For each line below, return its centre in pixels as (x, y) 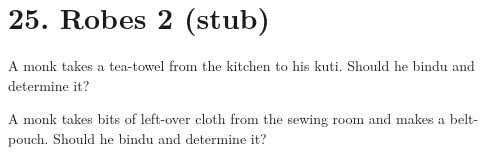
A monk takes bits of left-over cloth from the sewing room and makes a (227, 118)
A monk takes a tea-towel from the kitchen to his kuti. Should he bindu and (241, 65)
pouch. (28, 137)
